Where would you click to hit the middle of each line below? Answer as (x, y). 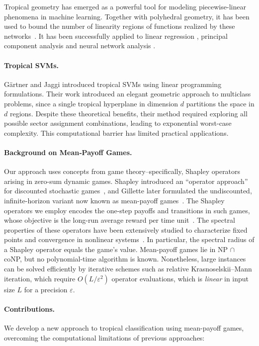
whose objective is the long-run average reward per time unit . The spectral (120, 220)
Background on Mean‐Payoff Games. (68, 152)
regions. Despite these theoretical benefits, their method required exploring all (129, 113)
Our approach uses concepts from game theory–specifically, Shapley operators (122, 171)
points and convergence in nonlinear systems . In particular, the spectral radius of (129, 239)
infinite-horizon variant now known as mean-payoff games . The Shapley (114, 200)
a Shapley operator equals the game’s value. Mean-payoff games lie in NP (116, 249)
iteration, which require (40, 278)
